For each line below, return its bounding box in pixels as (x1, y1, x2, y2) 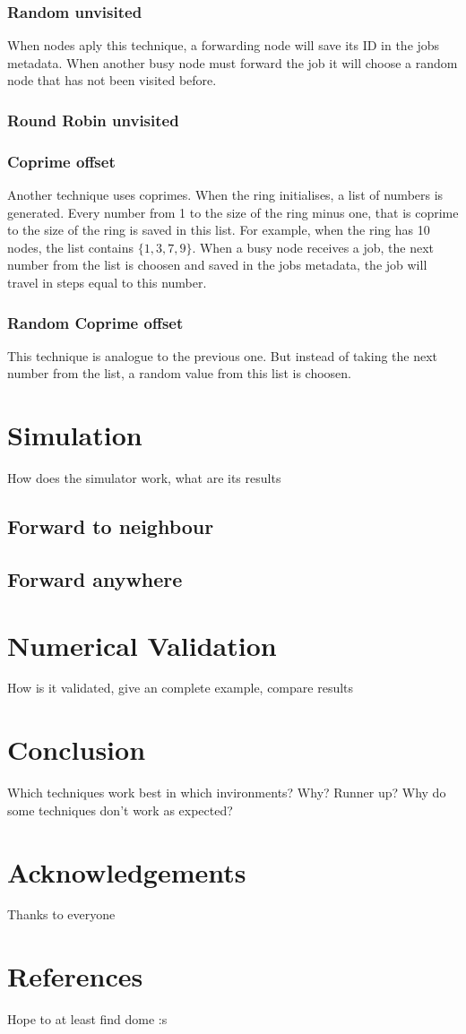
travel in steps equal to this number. (7, 273, 207, 292)
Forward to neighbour (7, 513, 214, 540)
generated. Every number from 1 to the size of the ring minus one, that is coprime (7, 202, 459, 221)
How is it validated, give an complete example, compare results (7, 678, 354, 697)
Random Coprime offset (7, 311, 184, 333)
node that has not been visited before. (7, 71, 217, 90)
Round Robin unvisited (7, 108, 179, 131)
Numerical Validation (7, 626, 277, 663)
